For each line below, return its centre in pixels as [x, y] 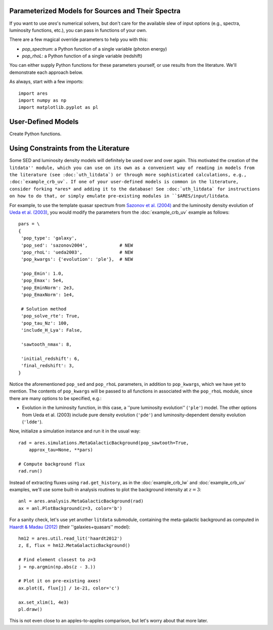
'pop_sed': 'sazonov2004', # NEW [77, 245]
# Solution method [44, 309]
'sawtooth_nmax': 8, [46, 344]
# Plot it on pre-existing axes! [60, 581]
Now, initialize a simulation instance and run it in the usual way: [75, 431]
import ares [33, 93]
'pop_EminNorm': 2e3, [48, 288]
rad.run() [30, 471]
